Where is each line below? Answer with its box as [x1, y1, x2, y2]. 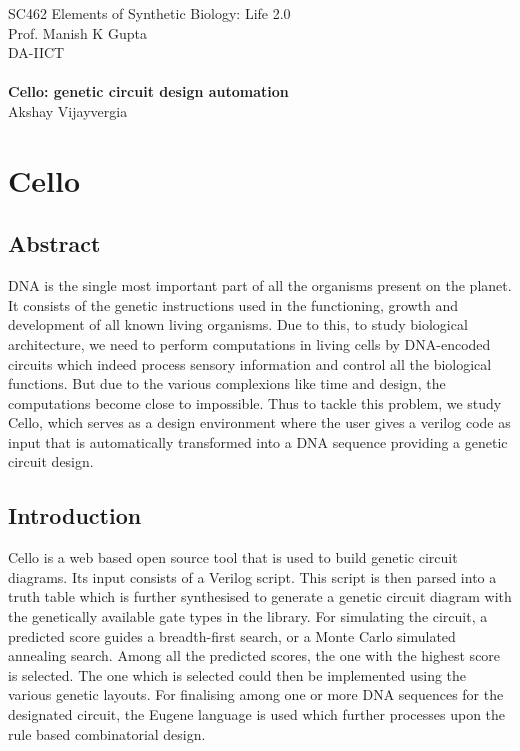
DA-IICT [8, 42, 65, 63]
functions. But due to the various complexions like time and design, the [8, 373, 446, 394]
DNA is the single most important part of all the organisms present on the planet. [8, 275, 512, 296]
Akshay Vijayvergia [8, 100, 128, 121]
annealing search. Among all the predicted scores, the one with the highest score [8, 645, 501, 666]
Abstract [8, 228, 101, 259]
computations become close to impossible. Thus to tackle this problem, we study [8, 392, 502, 413]
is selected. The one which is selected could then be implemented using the [8, 664, 467, 685]
